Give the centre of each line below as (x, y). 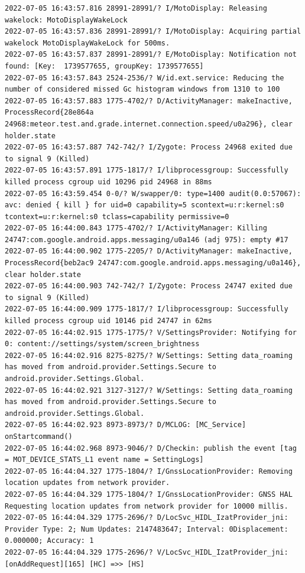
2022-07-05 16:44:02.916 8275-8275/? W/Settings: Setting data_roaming (149, 355)
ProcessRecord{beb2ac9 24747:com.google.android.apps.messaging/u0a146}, (153, 263)
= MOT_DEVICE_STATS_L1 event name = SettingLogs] (104, 460)
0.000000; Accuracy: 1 (49, 541)
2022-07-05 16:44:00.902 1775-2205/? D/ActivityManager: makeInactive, (149, 251)
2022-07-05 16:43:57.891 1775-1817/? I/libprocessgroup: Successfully (147, 170)
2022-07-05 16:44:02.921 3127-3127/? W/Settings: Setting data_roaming (149, 390)
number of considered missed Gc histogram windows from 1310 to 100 (142, 89)
